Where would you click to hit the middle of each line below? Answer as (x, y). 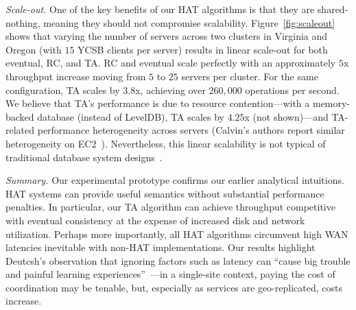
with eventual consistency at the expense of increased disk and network (155, 220)
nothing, (23, 22)
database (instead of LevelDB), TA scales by (131, 116)
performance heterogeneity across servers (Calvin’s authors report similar (191, 130)
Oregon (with (34, 49)
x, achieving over (170, 90)
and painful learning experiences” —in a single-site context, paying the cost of (170, 274)
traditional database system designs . (84, 157)
